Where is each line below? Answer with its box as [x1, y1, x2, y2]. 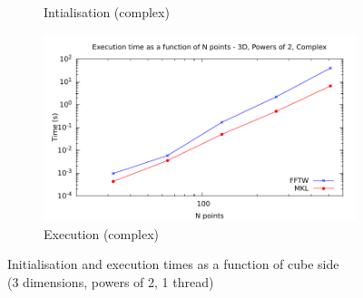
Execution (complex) [44, 224, 159, 243]
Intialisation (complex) [44, 3, 170, 21]
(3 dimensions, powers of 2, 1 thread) [7, 272, 214, 291]
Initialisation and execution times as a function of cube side [7, 255, 339, 274]
